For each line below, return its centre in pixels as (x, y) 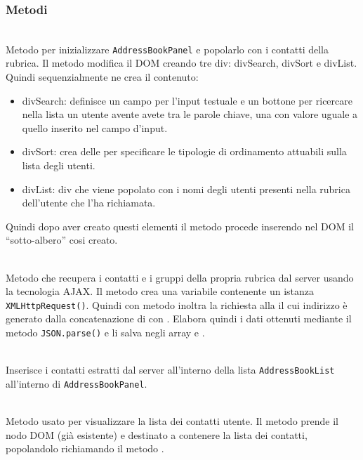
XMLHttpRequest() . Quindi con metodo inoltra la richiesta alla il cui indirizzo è (177, 304)
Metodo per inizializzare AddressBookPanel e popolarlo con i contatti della (167, 49)
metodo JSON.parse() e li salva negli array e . (105, 333)
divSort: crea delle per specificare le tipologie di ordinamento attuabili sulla (184, 151)
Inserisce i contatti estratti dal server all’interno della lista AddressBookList (170, 370)
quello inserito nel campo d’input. (95, 127)
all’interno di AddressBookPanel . (77, 383)
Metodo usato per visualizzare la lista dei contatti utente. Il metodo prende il (172, 421)
